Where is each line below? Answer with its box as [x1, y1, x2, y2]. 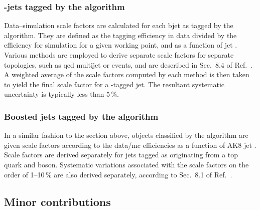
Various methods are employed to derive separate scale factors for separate [4, 50, 234, 60]
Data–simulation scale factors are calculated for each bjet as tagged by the [4, 20, 233, 31]
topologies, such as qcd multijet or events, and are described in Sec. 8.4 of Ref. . [4, 59, 252, 70]
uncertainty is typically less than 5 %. [4, 89, 119, 99]
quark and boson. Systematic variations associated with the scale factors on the [4, 159, 249, 169]
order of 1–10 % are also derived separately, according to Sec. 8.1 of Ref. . [4, 169, 232, 179]
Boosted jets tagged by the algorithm [4, 110, 159, 122]
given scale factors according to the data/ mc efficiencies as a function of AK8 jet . [4, 139, 256, 150]
